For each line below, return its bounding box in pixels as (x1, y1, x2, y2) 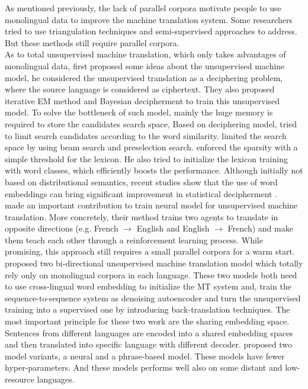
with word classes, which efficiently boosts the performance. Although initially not (5, 164, 303, 176)
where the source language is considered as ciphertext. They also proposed (5, 83, 275, 95)
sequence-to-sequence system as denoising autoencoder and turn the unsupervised (5, 291, 301, 304)
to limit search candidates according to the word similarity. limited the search (5, 129, 287, 142)
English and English (136, 222, 210, 234)
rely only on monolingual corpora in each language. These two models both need (5, 268, 297, 281)
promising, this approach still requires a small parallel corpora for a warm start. (5, 245, 295, 258)
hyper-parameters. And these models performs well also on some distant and (5, 361, 283, 374)
